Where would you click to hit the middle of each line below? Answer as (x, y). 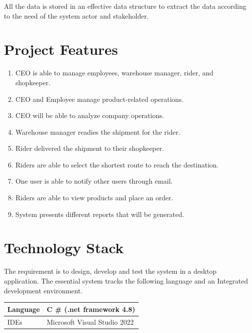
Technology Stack (64, 248)
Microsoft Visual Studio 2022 (90, 321)
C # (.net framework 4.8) (91, 309)
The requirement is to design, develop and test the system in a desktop (110, 271)
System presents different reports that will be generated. (100, 214)
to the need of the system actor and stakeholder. (76, 15)
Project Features (61, 49)
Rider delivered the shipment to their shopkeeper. (90, 148)
